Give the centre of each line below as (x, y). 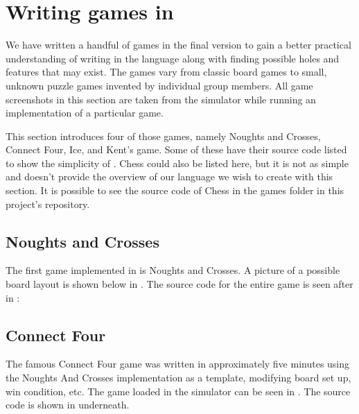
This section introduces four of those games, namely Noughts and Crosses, (163, 136)
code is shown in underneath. (68, 405)
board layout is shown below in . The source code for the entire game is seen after (179, 284)
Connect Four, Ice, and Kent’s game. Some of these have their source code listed (176, 149)
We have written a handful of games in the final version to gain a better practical (178, 45)
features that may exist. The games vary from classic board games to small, (166, 72)
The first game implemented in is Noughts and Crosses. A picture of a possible (173, 270)
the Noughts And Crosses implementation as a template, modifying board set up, (178, 378)
